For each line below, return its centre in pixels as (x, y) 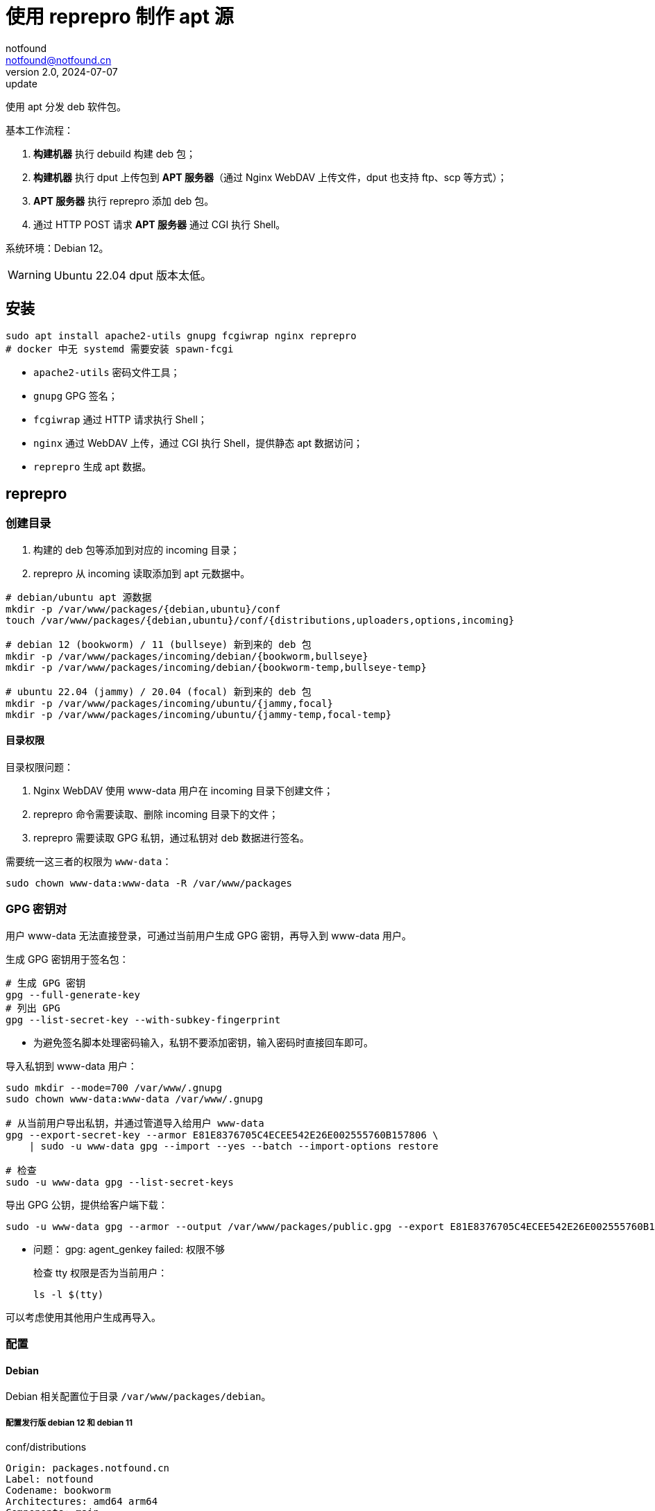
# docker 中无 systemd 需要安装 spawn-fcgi (120, 349)
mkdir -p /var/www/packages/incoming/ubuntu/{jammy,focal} (170, 703)
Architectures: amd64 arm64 (82, 1502)
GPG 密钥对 (36, 909)
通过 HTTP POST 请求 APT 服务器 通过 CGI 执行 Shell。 (160, 224)
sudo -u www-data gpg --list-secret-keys (120, 1182)
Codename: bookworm (58, 1491)
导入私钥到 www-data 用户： (71, 1066)
